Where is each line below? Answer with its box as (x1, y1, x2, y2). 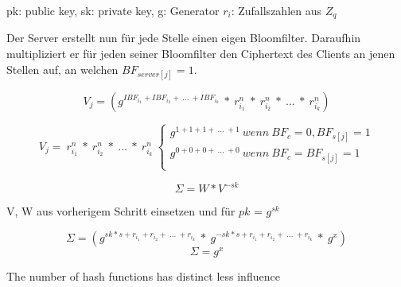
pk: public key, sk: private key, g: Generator (6, 2, 220, 18)
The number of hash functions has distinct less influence (6, 268, 280, 285)
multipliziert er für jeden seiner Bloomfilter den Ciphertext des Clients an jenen (6, 45, 395, 62)
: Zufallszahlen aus (231, 2, 321, 18)
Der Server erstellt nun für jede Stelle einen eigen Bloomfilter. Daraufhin (6, 29, 361, 46)
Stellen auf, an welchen (6, 60, 119, 77)
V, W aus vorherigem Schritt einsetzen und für (6, 203, 236, 219)
